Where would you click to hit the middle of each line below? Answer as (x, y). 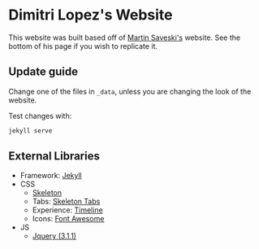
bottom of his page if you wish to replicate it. (83, 46)
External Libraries (54, 156)
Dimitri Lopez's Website (91, 15)
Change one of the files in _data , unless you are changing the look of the (130, 91)
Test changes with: (40, 116)
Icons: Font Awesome (68, 219)
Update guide (43, 72)
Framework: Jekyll (51, 176)
